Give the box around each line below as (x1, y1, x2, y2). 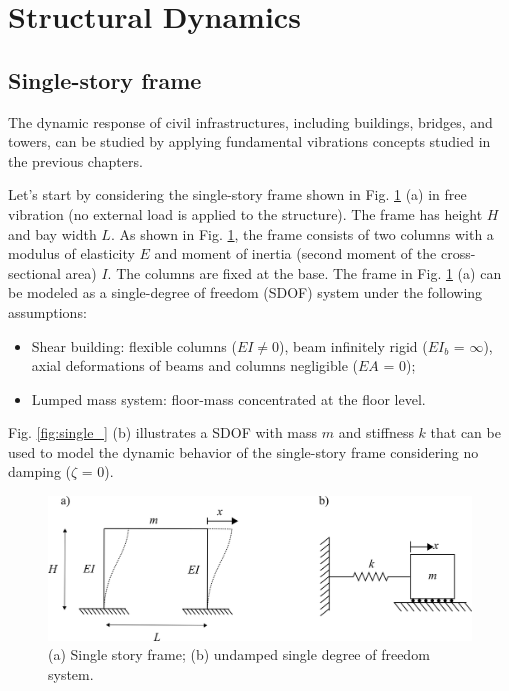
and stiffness (338, 422, 414, 443)
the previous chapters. (8, 150, 143, 171)
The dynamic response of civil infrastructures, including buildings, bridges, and (8, 111, 493, 132)
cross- (440, 243, 476, 264)
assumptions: (8, 301, 87, 322)
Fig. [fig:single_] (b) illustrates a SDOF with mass (8, 422, 318, 443)
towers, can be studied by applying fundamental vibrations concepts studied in (8, 131, 491, 152)
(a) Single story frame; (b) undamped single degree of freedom (48, 644, 430, 665)
